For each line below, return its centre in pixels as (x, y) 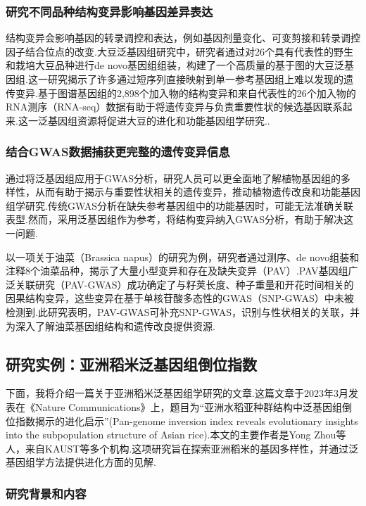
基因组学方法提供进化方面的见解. (81, 462)
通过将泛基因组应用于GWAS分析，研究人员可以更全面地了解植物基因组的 (173, 178)
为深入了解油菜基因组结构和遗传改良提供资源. (111, 325)
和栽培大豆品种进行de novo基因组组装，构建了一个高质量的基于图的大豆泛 (175, 65)
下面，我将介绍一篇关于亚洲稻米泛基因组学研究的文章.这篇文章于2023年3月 (177, 393)
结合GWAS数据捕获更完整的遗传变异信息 (118, 152)
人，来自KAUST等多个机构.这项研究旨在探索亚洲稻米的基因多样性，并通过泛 (182, 448)
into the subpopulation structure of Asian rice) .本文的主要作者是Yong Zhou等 (176, 435)
